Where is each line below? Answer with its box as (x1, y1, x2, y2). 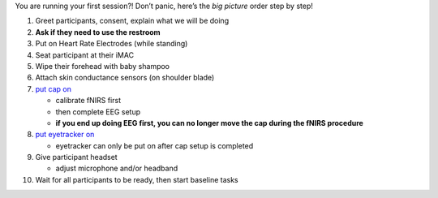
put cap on (35, 84, 72, 93)
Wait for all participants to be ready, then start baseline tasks (35, 174, 238, 184)
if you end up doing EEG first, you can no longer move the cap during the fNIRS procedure (55, 118, 364, 127)
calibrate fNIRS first (55, 96, 122, 105)
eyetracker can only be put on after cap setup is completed (55, 140, 254, 150)
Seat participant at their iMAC (35, 49, 134, 60)
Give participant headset (35, 153, 118, 162)
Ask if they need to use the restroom (35, 27, 161, 37)
